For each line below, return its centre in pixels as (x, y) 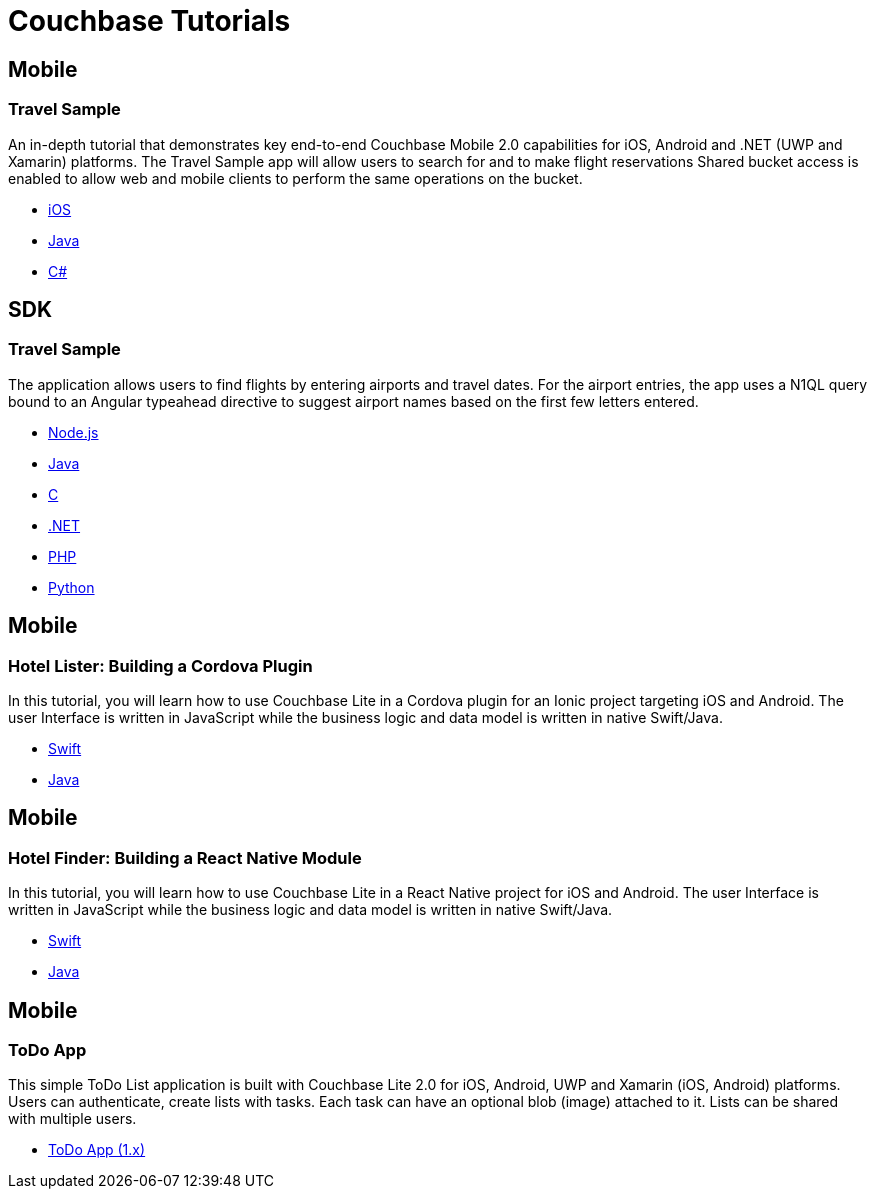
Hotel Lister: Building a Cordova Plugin (160, 665)
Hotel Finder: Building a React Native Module (185, 857)
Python (71, 587)
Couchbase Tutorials (149, 21)
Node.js (73, 432)
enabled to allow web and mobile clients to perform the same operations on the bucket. (295, 178)
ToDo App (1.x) (97, 1150)
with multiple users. (72, 1119)
